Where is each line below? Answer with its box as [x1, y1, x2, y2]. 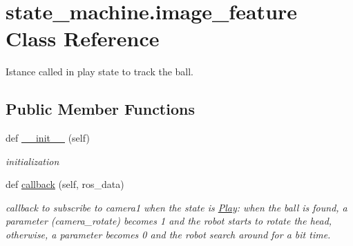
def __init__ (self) [6, 131, 90, 145]
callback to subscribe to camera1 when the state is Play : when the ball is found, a [6, 200, 347, 214]
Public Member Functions [6, 98, 195, 120]
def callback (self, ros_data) [6, 177, 124, 191]
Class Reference [6, 24, 160, 53]
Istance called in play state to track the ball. [6, 64, 194, 79]
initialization [6, 153, 59, 168]
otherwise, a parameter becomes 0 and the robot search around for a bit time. [6, 227, 331, 242]
